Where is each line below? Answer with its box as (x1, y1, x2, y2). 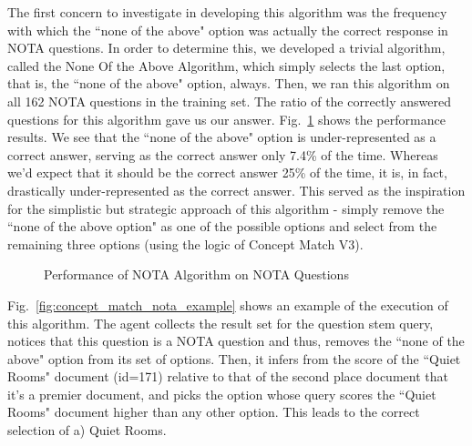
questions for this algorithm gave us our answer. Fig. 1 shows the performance (7, 109, 446, 128)
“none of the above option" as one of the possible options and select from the (7, 217, 437, 236)
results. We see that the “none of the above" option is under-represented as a (7, 127, 436, 147)
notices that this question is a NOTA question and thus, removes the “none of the (7, 331, 465, 350)
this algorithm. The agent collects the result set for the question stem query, (7, 313, 434, 332)
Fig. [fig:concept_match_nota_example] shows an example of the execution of (7, 295, 448, 314)
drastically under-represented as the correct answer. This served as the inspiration (7, 180, 466, 199)
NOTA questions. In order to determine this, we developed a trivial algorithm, (7, 38, 446, 57)
